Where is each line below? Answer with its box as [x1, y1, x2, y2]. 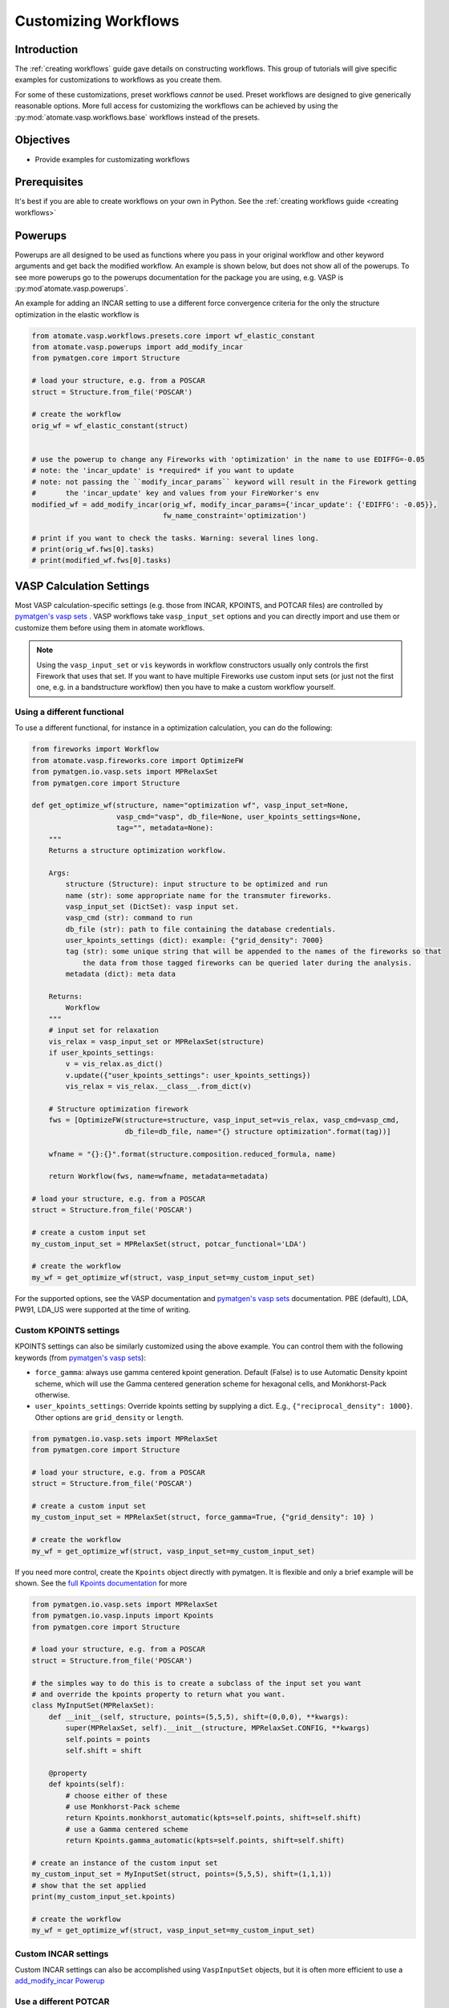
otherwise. [34, 1390, 71, 1399]
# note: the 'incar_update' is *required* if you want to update [31, 466, 294, 475]
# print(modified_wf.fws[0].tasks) [31, 556, 172, 565]
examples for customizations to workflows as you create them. [14, 75, 222, 84]
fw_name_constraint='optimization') [162, 511, 307, 520]
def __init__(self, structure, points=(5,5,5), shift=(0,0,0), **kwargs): [48, 1712, 349, 1721]
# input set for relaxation [48, 1026, 160, 1035]
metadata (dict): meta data [65, 969, 176, 979]
